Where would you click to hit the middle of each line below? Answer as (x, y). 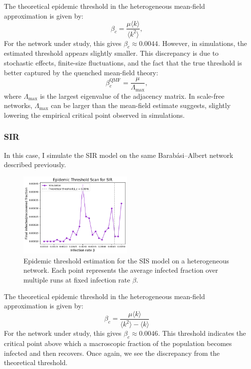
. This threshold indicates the (202, 333)
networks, (18, 105)
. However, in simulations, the (202, 43)
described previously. (35, 164)
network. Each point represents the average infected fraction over (121, 270)
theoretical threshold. (36, 362)
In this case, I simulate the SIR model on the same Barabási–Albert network (119, 155)
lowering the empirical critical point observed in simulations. (94, 115)
